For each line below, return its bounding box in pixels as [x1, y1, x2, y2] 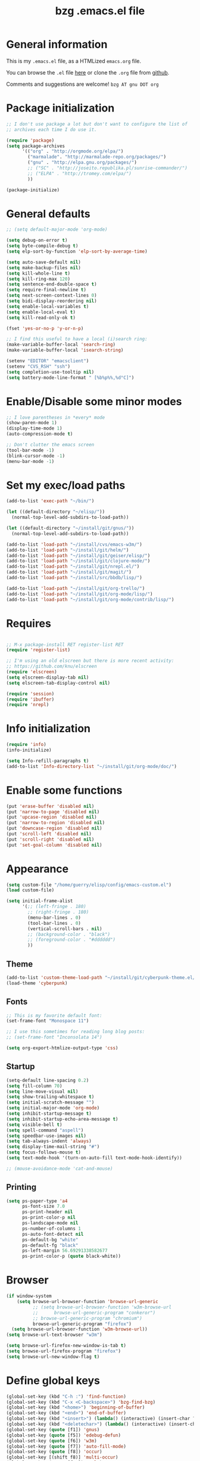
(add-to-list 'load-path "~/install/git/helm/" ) [6, 547, 129, 553]
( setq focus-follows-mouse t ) [6, 1149, 82, 1155]
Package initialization [6, 101, 115, 115]
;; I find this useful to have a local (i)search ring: [6, 336, 148, 342]
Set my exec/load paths [6, 478, 126, 492]
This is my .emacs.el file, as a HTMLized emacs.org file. [6, 57, 142, 64]
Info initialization [6, 722, 91, 735]
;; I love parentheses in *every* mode [6, 414, 105, 421]
